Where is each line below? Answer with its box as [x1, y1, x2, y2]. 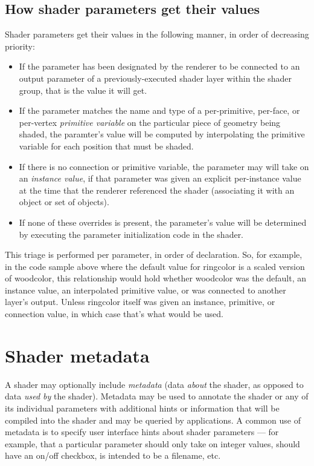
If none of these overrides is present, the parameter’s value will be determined [19, 215, 307, 228]
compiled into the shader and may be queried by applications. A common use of [5, 413, 301, 426]
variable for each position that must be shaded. [19, 139, 194, 152]
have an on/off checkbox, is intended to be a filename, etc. [5, 449, 221, 462]
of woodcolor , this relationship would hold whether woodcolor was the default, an [5, 272, 307, 284]
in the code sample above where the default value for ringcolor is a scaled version [5, 260, 305, 272]
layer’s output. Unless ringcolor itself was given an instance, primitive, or [5, 295, 275, 308]
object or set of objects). [19, 195, 109, 208]
